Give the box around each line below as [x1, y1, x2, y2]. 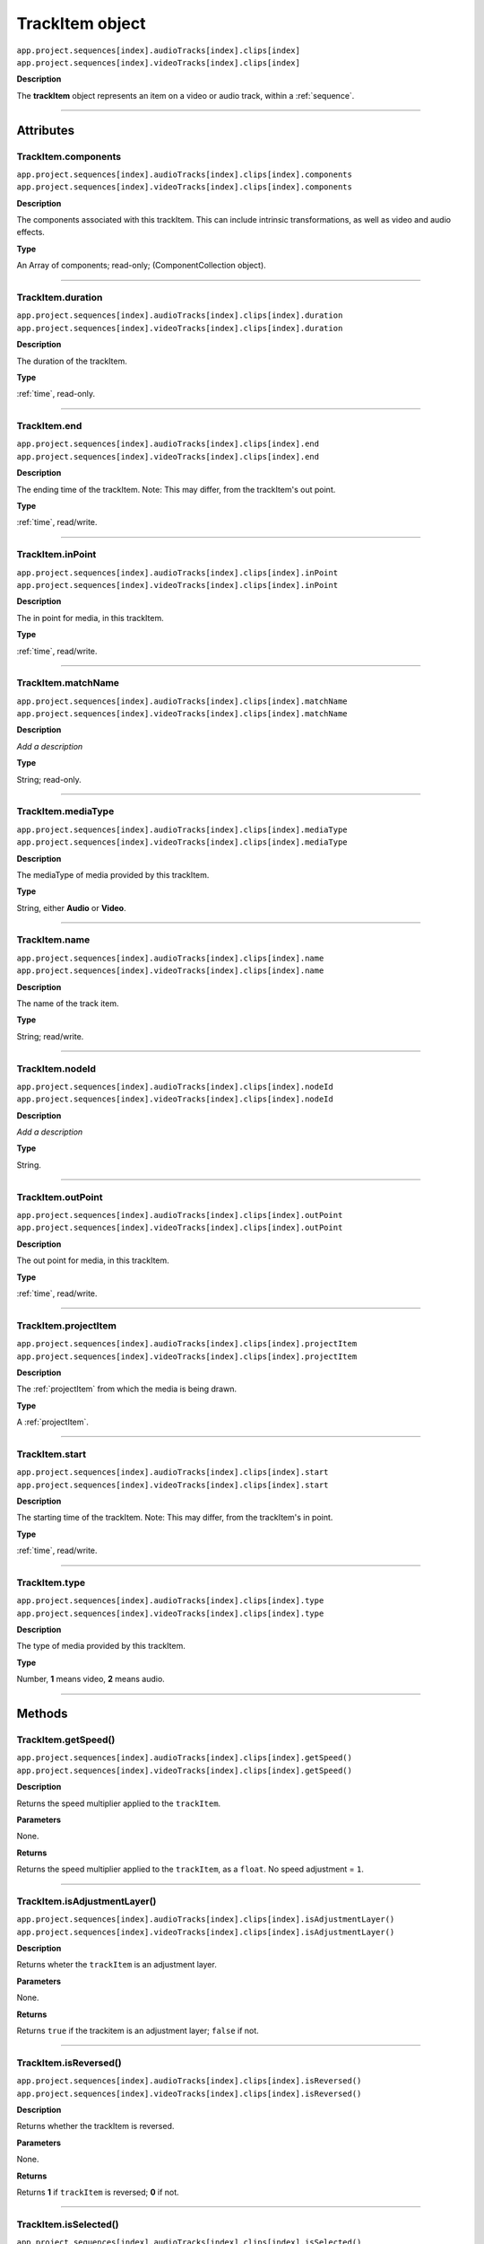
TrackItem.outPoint [16, 1190, 103, 1203]
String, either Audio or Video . [16, 902, 126, 913]
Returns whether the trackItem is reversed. [16, 2121, 175, 2132]
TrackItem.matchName [16, 677, 120, 689]
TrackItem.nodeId [16, 1062, 97, 1074]
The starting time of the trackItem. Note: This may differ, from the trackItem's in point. [16, 1512, 333, 1523]
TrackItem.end [16, 420, 82, 433]
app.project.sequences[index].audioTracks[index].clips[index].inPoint [16, 567, 339, 578]
